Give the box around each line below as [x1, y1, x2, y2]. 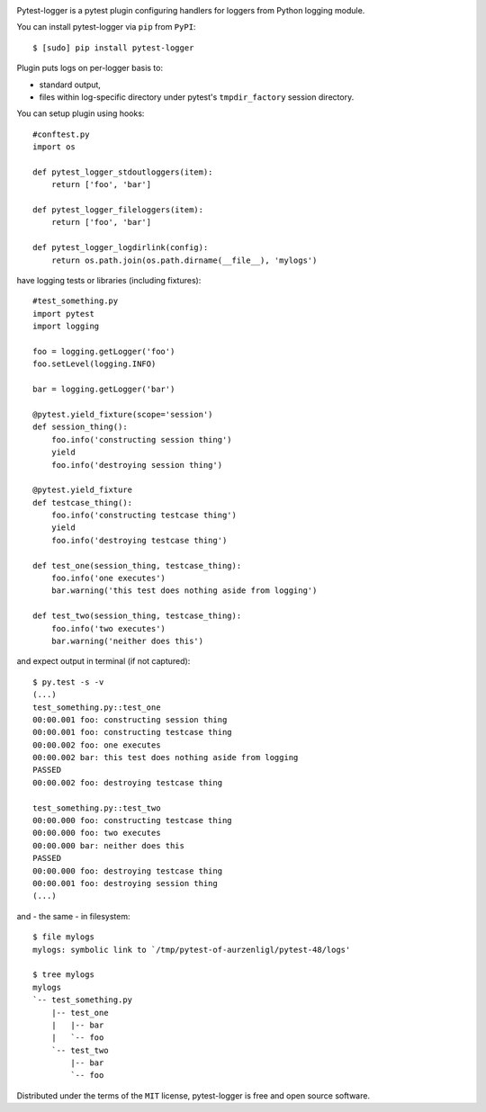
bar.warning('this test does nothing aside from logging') [50, 586, 318, 596]
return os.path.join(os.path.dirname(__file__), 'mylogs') [50, 255, 318, 265]
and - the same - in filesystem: [16, 910, 130, 921]
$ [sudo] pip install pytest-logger [32, 42, 194, 53]
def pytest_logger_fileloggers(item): [32, 205, 204, 215]
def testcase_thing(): [32, 498, 133, 507]
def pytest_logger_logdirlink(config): [32, 243, 209, 253]
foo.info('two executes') [50, 623, 166, 633]
